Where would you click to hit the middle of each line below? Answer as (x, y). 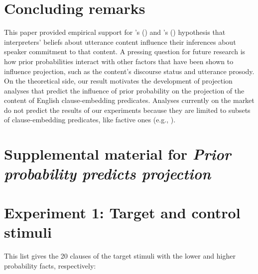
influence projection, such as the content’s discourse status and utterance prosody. (129, 71)
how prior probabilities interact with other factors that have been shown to (119, 61)
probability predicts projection (108, 174)
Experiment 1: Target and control (122, 212)
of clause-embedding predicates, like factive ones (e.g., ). (90, 120)
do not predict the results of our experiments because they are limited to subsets (127, 110)
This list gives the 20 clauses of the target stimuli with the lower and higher (120, 255)
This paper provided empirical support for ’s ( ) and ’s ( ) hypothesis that (115, 32)
